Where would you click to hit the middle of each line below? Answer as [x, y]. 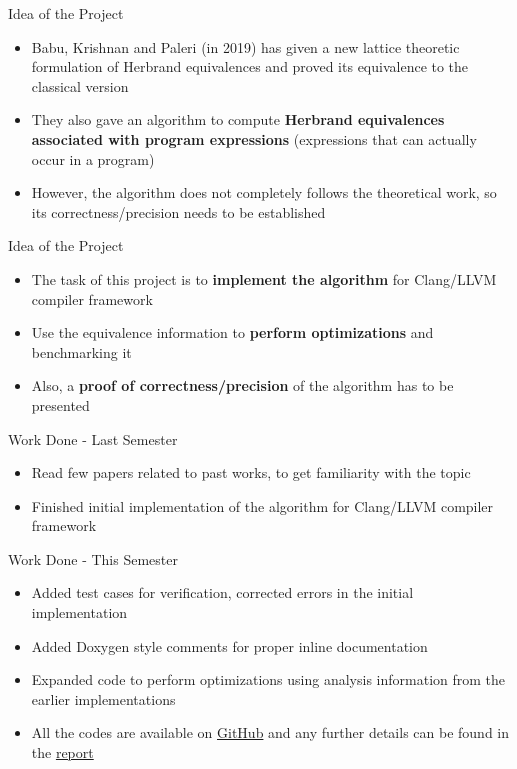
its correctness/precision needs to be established [178, 211]
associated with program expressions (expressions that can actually [254, 138]
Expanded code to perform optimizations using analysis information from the [268, 679]
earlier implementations [103, 698]
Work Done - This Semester [93, 558]
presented [60, 404]
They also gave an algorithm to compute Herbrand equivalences [238, 119]
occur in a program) [93, 158]
